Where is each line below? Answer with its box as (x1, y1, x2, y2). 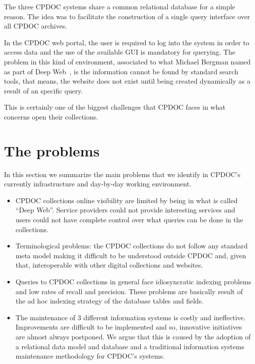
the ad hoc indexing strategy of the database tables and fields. (15, 296, 204, 306)
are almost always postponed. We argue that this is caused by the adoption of (15, 331, 251, 341)
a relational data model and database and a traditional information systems (15, 341, 245, 351)
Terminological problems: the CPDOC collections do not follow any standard (15, 241, 248, 251)
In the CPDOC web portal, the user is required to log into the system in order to (4, 37, 250, 47)
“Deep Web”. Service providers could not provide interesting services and (15, 205, 235, 215)
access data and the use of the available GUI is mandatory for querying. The (4, 47, 235, 57)
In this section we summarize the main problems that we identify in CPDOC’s (4, 169, 241, 179)
